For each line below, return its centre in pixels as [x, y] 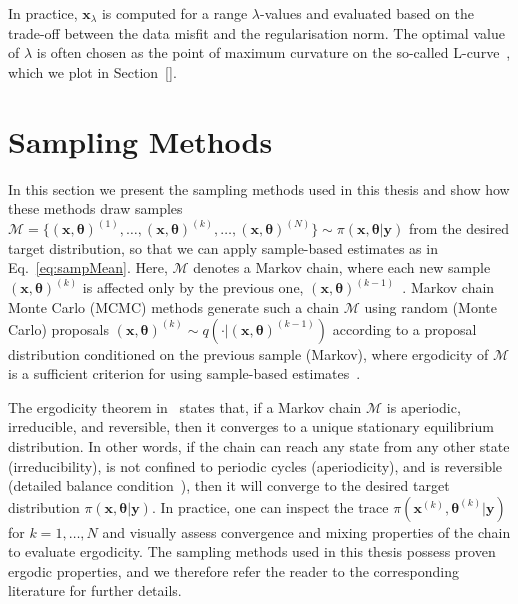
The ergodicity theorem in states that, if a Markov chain [185, 406]
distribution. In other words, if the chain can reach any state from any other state [259, 445]
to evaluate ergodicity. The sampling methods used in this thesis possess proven [252, 551]
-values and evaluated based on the [367, 13]
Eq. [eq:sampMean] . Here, [88, 267]
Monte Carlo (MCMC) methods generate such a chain [174, 306]
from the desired [459, 228]
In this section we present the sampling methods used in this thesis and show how [259, 188]
